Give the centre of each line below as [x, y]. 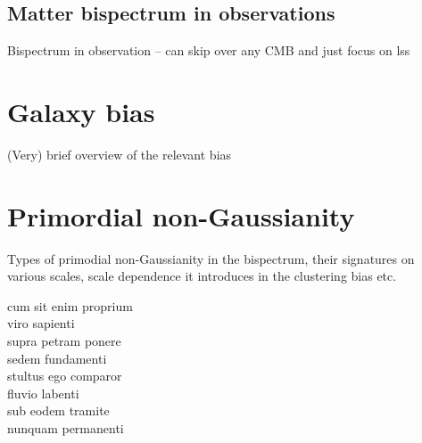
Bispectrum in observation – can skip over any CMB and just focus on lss [209, 50]
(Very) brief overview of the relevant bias [120, 154]
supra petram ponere [64, 341]
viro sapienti [41, 323]
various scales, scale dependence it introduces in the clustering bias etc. [202, 276]
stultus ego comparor [65, 376]
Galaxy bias [81, 111]
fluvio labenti [43, 393]
